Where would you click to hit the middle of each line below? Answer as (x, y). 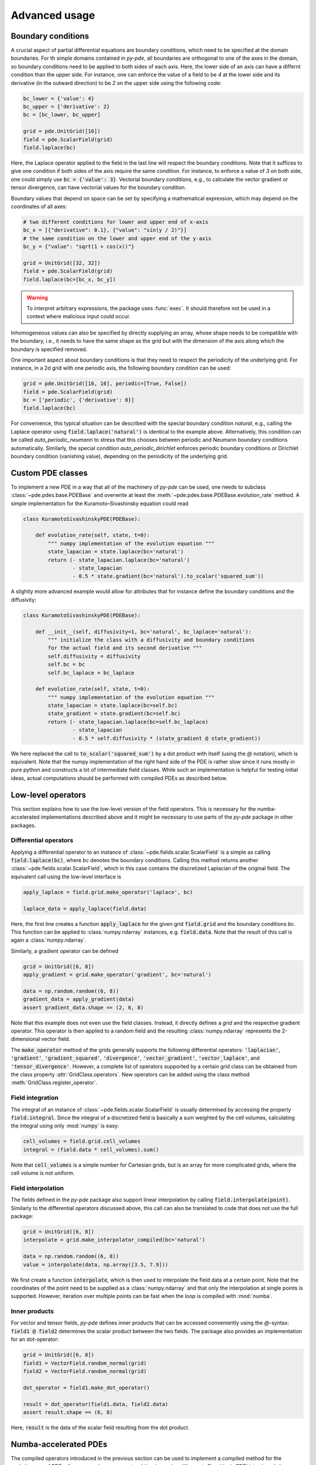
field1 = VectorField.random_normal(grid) (85, 1363)
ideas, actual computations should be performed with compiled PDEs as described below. (119, 778)
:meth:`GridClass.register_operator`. (54, 1083)
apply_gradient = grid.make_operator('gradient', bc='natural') (117, 975)
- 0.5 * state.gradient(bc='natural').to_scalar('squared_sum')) (168, 576)
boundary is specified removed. (49, 349)
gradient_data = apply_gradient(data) (79, 999)
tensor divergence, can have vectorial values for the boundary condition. (99, 188)
